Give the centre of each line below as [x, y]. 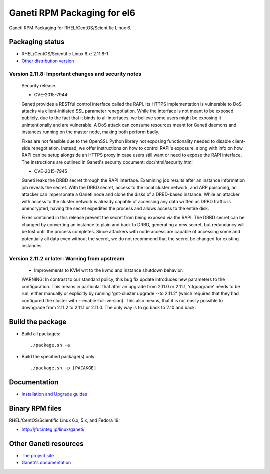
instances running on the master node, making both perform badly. [91, 132]
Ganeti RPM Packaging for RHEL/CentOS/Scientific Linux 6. [70, 28]
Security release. [39, 85]
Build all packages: [41, 334]
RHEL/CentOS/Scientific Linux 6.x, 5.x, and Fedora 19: [64, 420]
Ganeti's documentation [46, 463]
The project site [38, 456]
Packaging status [37, 42]
